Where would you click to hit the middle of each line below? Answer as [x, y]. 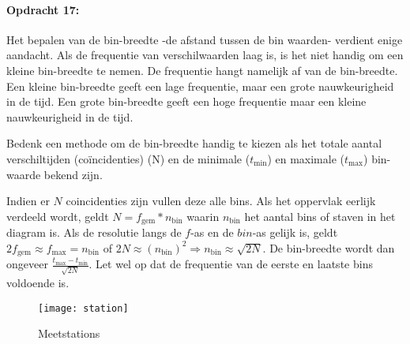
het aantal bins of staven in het [320, 216]
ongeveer [27, 264]
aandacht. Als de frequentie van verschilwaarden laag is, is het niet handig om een [205, 55]
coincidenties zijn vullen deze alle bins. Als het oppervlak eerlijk [221, 201]
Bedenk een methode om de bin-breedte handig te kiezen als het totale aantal [194, 143]
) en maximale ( [306, 158]
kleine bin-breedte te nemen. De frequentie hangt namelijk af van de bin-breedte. [202, 70]
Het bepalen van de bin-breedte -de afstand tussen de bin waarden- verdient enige [205, 39]
